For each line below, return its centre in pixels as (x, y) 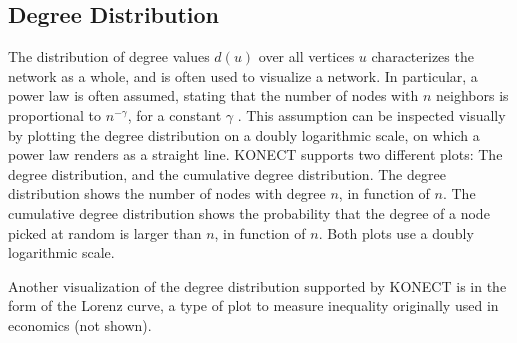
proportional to (55, 114)
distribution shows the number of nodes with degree (167, 193)
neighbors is (472, 95)
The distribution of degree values (109, 56)
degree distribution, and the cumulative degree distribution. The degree (227, 173)
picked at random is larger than (105, 232)
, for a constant (174, 114)
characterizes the (422, 56)
